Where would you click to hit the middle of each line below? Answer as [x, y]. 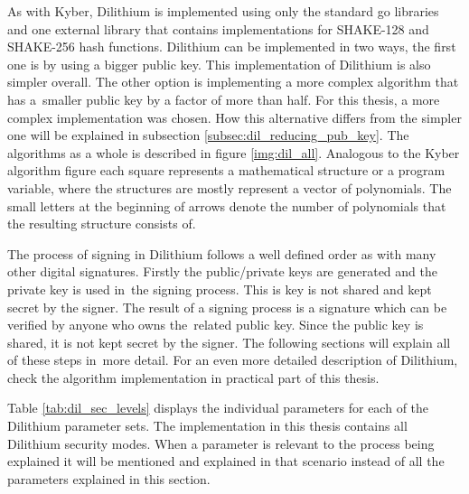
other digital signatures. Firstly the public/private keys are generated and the [222, 271]
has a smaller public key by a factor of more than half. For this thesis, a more [224, 99]
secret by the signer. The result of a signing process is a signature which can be [227, 307]
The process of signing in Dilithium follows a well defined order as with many [222, 253]
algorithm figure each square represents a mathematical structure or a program [226, 170]
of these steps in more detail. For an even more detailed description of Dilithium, [233, 360]
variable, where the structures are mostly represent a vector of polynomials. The [230, 187]
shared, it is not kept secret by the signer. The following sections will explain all [229, 342]
